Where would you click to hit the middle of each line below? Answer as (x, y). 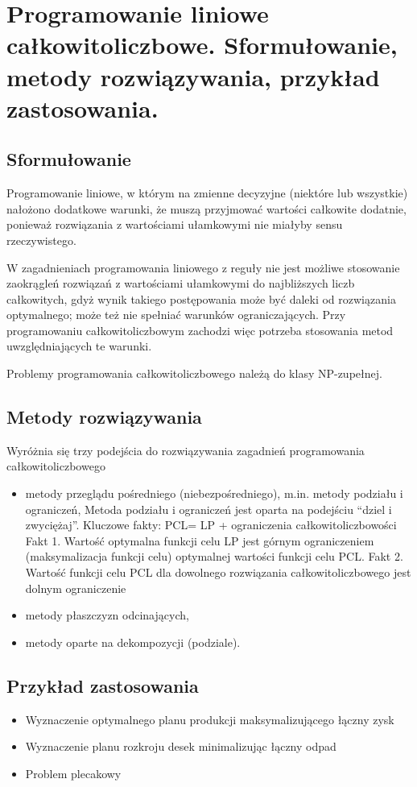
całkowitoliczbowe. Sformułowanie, (202, 45)
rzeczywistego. (41, 240)
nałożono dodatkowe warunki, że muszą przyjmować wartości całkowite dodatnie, (206, 208)
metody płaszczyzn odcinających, (107, 615)
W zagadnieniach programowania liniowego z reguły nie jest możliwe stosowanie (203, 267)
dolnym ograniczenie (76, 588)
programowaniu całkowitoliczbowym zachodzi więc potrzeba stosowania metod (200, 330)
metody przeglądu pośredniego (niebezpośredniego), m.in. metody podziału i (214, 493)
